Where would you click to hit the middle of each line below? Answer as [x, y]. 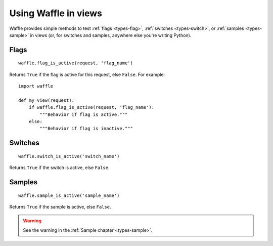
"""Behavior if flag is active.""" [84, 114]
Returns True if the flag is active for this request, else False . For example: [87, 74]
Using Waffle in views [56, 13]
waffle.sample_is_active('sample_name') [69, 195]
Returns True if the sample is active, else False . [60, 207]
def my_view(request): [47, 100]
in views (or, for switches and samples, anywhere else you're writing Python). [111, 35]
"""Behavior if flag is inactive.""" [86, 129]
